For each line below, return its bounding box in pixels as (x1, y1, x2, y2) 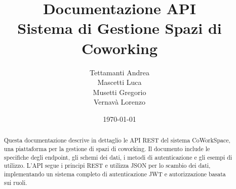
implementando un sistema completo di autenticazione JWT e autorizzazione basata (4, 169, 226, 178)
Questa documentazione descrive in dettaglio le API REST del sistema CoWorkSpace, (4, 136, 230, 145)
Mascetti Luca (97, 77, 142, 87)
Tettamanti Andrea (90, 67, 149, 77)
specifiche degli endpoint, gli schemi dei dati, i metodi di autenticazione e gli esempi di (4, 153, 232, 161)
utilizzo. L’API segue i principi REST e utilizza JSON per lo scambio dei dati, (4, 161, 211, 170)
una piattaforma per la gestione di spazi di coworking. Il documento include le (4, 144, 210, 153)
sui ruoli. (4, 178, 27, 186)
